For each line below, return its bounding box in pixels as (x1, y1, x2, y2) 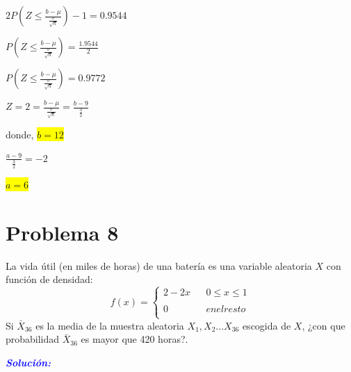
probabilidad (6, 332, 60, 346)
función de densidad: (6, 272, 93, 286)
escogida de (242, 318, 291, 332)
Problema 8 (6, 218, 119, 246)
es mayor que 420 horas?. (81, 332, 188, 346)
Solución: (6, 355, 51, 369)
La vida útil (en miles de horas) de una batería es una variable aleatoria (6, 258, 312, 273)
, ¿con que (302, 318, 345, 332)
